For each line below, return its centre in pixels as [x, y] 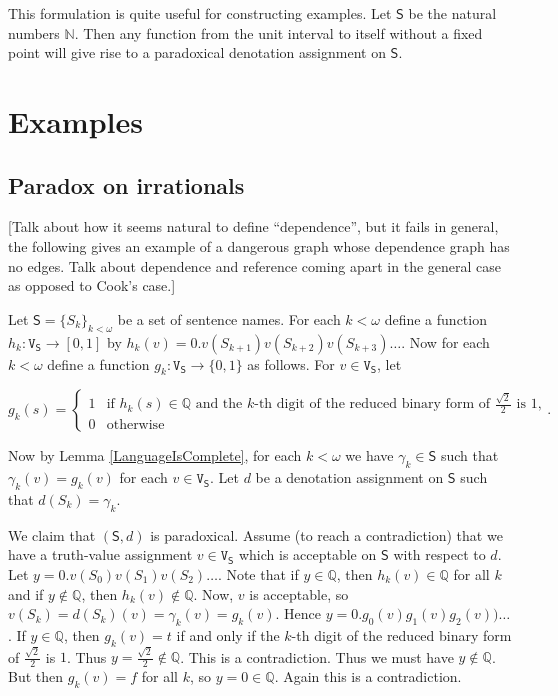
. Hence [298, 613]
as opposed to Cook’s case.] [92, 285]
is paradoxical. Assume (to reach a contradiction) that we [326, 534]
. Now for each [445, 341]
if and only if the [228, 634]
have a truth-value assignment [100, 554]
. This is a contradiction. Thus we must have [317, 656]
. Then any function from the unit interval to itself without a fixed [278, 32]
